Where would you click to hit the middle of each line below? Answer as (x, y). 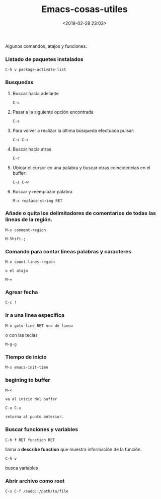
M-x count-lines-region (30, 262)
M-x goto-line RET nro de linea (39, 326)
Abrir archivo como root (35, 481)
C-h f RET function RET (30, 440)
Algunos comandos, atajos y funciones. (46, 46)
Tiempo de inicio (26, 357)
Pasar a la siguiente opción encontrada (53, 112)
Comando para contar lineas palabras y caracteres (68, 251)
